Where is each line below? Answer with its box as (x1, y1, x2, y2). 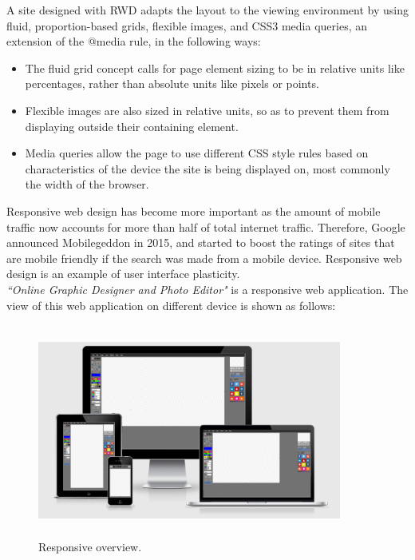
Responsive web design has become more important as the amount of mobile (6, 202, 381, 219)
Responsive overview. (38, 538, 142, 555)
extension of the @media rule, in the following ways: (6, 33, 261, 50)
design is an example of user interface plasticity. (6, 265, 240, 282)
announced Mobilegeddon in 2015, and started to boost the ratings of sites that (6, 234, 395, 251)
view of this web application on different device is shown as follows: (6, 296, 336, 313)
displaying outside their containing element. (25, 117, 239, 134)
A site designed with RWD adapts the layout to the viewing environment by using (6, 2, 409, 18)
